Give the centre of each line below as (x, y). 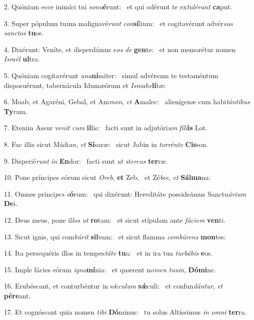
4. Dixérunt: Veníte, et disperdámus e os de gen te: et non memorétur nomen (120, 49)
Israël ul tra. (22, 59)
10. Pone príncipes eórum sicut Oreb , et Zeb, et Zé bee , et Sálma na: (107, 177)
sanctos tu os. (24, 33)
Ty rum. (16, 111)
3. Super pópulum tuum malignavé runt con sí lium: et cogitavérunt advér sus (118, 23)
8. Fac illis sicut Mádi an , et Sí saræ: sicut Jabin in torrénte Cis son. (106, 144)
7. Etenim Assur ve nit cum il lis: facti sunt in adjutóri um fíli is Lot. (106, 128)
